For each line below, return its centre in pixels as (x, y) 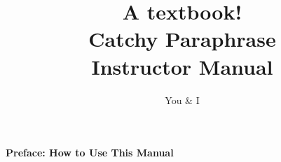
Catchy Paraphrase (182, 39)
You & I (182, 100)
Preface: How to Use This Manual (90, 153)
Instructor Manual (182, 66)
